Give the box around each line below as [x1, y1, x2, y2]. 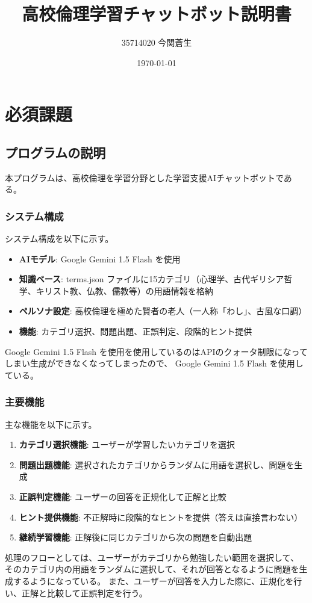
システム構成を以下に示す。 [5, 232, 114, 245]
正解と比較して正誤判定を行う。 [21, 586, 148, 599]
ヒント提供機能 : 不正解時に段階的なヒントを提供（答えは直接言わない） [19, 510, 303, 523]
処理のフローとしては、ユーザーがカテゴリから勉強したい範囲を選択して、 [5, 551, 299, 563]
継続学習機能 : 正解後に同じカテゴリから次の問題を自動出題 [19, 531, 252, 543]
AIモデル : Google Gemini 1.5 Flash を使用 [19, 252, 181, 265]
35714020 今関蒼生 [121, 36, 192, 49]
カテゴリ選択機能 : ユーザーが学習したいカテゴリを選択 [19, 438, 236, 451]
